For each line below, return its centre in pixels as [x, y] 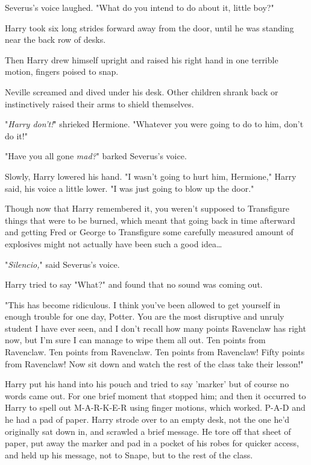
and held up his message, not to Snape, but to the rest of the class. [129, 454]
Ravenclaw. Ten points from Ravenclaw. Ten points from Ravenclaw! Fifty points [155, 352]
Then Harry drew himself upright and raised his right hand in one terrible [142, 59]
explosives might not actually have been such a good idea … [114, 243]
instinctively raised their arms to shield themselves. [99, 103]
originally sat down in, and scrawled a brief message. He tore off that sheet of [148, 431]
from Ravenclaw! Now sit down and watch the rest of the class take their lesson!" [154, 363]
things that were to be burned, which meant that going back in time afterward [150, 220]
